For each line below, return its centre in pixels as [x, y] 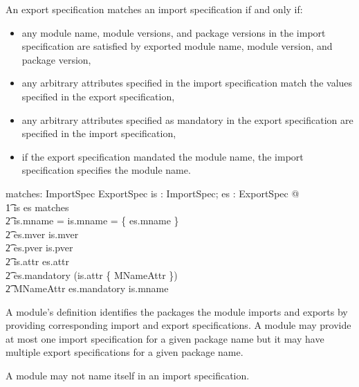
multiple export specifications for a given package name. [125, 352]
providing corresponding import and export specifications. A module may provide [178, 325]
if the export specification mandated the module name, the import [163, 156]
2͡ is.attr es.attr [38, 261]
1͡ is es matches [37, 207]
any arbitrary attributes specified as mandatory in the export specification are [187, 119]
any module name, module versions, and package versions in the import [174, 32]
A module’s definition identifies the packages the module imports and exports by [177, 311]
